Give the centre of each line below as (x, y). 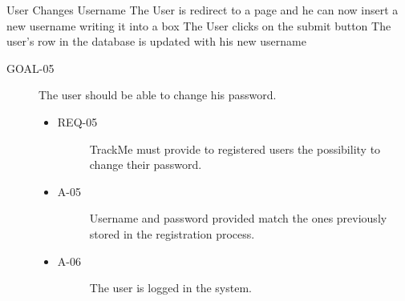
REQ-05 (77, 121)
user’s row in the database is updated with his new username (156, 41)
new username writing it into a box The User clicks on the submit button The (199, 25)
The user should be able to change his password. (158, 95)
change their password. (146, 165)
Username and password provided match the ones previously (238, 218)
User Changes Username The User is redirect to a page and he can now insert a (202, 10)
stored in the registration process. (172, 233)
